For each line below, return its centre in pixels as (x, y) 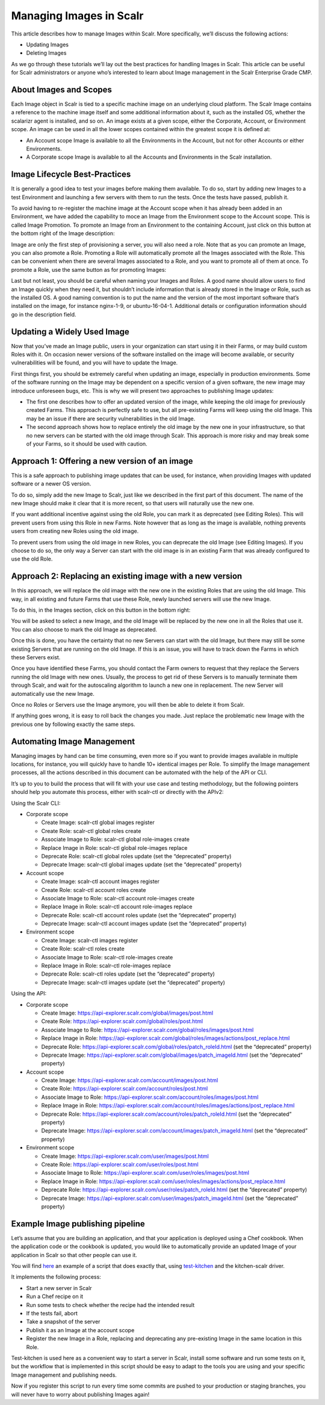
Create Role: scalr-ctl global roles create (91, 831)
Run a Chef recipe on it (55, 1297)
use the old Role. (32, 559)
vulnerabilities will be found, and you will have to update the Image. (94, 363)
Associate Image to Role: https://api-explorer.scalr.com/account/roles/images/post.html (150, 1097)
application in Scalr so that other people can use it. (74, 1255)
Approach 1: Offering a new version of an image (102, 461)
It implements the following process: (56, 1277)
